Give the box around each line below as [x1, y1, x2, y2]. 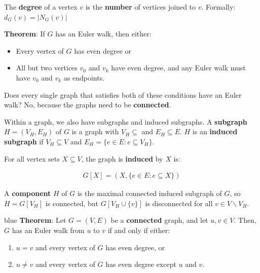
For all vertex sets [4, 153, 60, 164]
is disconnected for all [145, 198, 213, 208]
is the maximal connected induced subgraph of [77, 188, 222, 199]
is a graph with [71, 126, 119, 137]
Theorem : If [4, 28, 45, 39]
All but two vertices [16, 62, 78, 73]
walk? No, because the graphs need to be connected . [4, 99, 171, 110]
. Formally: [201, 2, 236, 12]
